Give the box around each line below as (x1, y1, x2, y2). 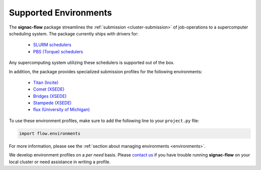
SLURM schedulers (33, 42, 72, 48)
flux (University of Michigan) (33, 107, 90, 112)
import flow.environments (19, 131, 81, 136)
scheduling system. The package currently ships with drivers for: (9, 31, 139, 36)
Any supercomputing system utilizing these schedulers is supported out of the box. (9, 60, 175, 65)
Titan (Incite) (33, 79, 59, 85)
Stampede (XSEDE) (33, 100, 72, 106)
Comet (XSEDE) (33, 86, 65, 92)
